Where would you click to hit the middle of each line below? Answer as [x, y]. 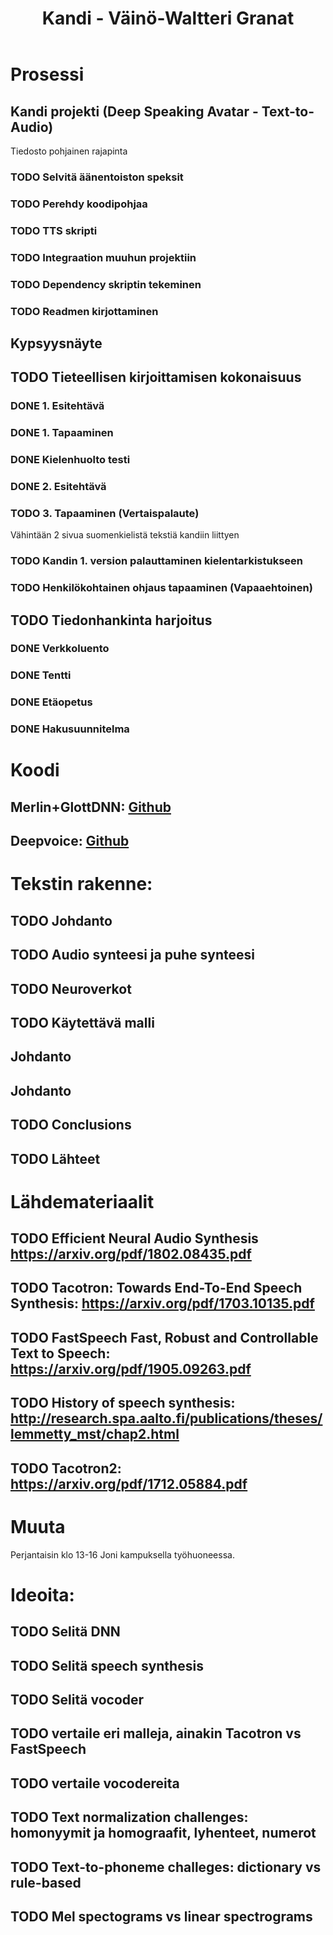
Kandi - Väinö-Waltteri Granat [168, 18]
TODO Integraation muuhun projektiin [103, 257]
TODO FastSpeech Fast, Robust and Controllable [164, 1337]
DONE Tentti [41, 675]
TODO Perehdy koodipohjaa [79, 204]
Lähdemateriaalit [82, 1201]
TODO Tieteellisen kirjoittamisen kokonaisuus [156, 377]
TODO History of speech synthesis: [123, 1403]
